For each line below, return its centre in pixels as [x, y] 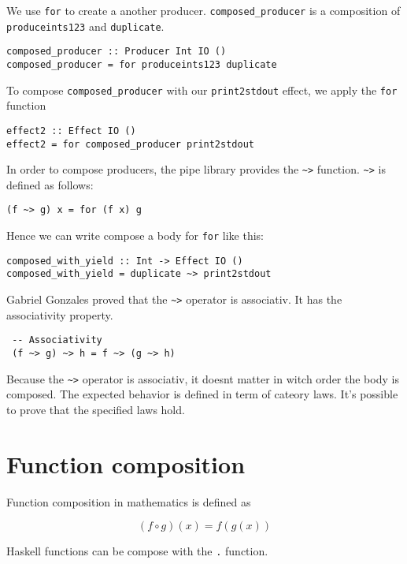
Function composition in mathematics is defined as [129, 501]
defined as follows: [50, 184]
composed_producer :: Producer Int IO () [117, 52]
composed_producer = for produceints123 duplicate [142, 64]
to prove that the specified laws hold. [96, 409]
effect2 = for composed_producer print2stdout [130, 144]
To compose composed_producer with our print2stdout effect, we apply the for [202, 90]
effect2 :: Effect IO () [71, 131]
